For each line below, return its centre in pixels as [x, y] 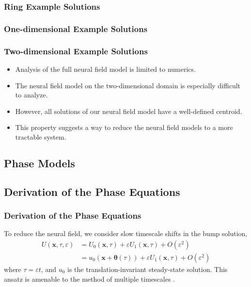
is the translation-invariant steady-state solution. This [148, 269]
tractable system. [41, 136]
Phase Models [39, 163]
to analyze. [31, 95]
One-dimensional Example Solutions [76, 28]
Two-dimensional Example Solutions [76, 51]
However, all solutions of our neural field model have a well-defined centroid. [129, 111]
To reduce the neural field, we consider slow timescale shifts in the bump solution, [126, 233]
